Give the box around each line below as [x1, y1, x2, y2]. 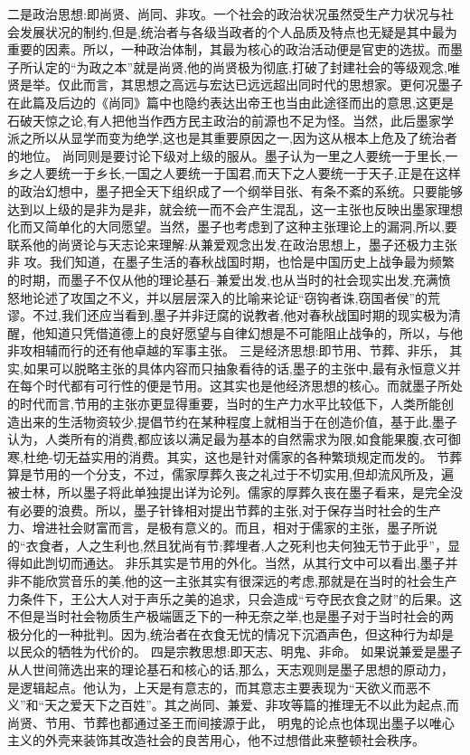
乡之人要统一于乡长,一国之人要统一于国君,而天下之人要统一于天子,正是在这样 [7, 164, 461, 183]
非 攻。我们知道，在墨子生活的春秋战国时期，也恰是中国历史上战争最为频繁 [7, 252, 455, 271]
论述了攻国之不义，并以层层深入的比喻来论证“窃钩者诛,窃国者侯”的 [32, 288, 428, 307]
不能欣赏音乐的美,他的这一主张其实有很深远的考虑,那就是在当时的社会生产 [19, 571, 457, 590]
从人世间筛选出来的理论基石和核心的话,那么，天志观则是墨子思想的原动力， [7, 659, 454, 678]
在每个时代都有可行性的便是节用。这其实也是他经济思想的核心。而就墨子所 [7, 376, 450, 395]
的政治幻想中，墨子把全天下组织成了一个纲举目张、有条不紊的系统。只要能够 [7, 181, 463, 200]
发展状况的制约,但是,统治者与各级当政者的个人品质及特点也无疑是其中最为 [19, 22, 457, 41]
